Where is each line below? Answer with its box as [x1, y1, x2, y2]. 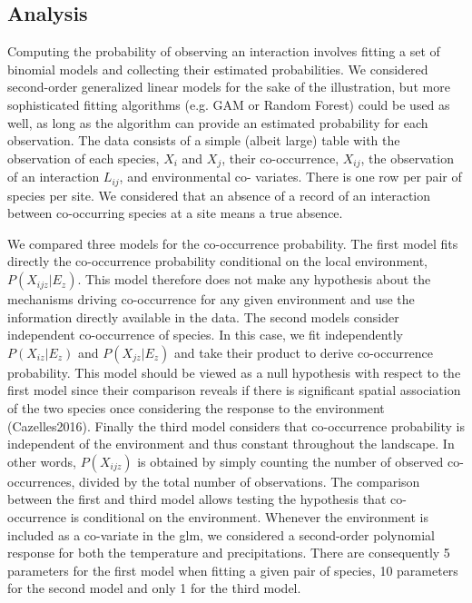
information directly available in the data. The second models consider [7, 307, 399, 326]
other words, [7, 451, 76, 470]
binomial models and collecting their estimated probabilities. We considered [7, 59, 428, 78]
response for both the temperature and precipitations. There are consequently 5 [7, 543, 450, 562]
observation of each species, [7, 148, 160, 167]
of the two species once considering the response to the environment [7, 399, 385, 418]
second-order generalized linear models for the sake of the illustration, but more [7, 77, 450, 96]
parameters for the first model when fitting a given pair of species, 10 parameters [7, 560, 458, 579]
